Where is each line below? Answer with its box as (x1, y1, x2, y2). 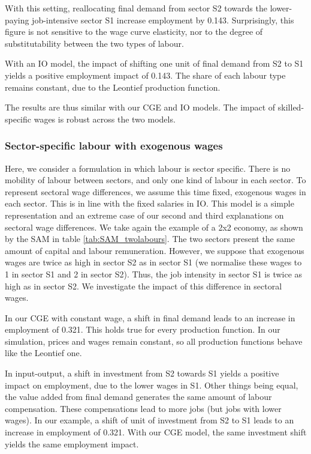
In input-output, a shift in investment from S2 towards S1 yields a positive (5, 367, 279, 380)
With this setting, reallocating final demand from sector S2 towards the (5, 2, 267, 14)
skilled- (277, 101, 304, 114)
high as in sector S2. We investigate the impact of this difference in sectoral (5, 279, 282, 292)
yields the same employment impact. (5, 437, 139, 450)
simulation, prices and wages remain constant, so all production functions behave (5, 334, 303, 347)
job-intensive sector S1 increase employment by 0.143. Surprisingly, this (32, 13, 294, 26)
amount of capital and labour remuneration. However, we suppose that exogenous (5, 244, 304, 256)
